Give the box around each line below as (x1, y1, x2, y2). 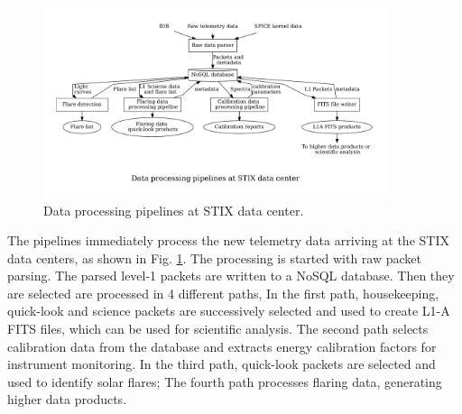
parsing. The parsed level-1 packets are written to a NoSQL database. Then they (7, 266, 455, 285)
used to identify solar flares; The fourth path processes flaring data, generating (7, 372, 442, 391)
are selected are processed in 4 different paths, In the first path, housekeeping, (7, 283, 439, 302)
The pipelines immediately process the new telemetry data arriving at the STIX (7, 231, 449, 250)
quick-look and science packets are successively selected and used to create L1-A (7, 301, 450, 320)
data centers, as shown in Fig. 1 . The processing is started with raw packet (7, 248, 421, 267)
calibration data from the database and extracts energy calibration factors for (7, 336, 437, 355)
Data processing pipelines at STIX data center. (43, 200, 304, 219)
